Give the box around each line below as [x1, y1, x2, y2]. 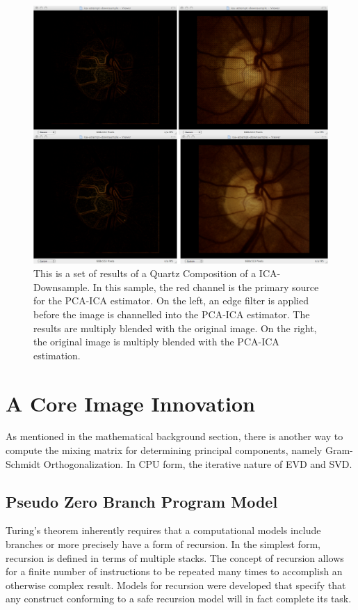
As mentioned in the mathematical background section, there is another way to [6, 429, 343, 444]
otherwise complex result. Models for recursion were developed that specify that [6, 577, 346, 592]
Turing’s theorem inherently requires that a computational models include [6, 523, 321, 538]
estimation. [33, 347, 81, 362]
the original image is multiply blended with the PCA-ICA [33, 334, 279, 349]
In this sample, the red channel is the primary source [92, 279, 319, 294]
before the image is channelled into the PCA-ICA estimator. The [33, 306, 310, 321]
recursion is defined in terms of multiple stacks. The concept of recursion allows [6, 550, 344, 565]
